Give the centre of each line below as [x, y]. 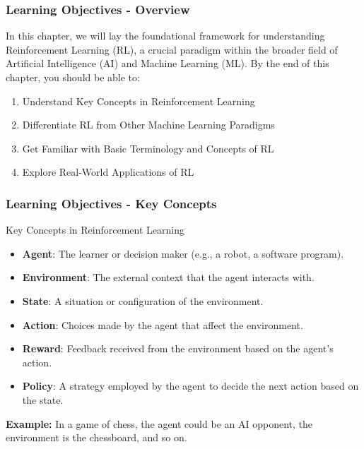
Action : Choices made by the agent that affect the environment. [163, 324]
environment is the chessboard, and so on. [96, 437]
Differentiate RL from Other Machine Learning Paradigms [148, 125]
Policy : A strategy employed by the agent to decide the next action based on [190, 386]
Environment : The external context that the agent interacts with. [168, 277]
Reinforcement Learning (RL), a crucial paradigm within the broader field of [172, 49]
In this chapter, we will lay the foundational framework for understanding [165, 36]
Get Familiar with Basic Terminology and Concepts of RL [148, 148]
